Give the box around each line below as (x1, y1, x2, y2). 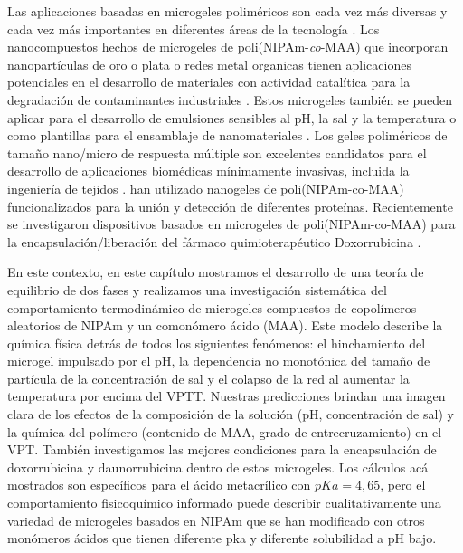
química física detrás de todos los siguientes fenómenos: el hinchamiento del (7, 333, 426, 352)
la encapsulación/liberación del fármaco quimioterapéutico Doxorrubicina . (7, 232, 421, 251)
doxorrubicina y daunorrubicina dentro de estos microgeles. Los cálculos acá (7, 457, 429, 476)
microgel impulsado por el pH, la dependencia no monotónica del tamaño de (7, 351, 430, 370)
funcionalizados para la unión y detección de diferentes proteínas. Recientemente (7, 196, 453, 215)
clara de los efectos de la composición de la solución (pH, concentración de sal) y (7, 405, 454, 424)
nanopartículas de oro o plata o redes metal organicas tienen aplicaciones (7, 54, 411, 73)
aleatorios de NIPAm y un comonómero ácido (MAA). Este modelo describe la (7, 316, 443, 335)
